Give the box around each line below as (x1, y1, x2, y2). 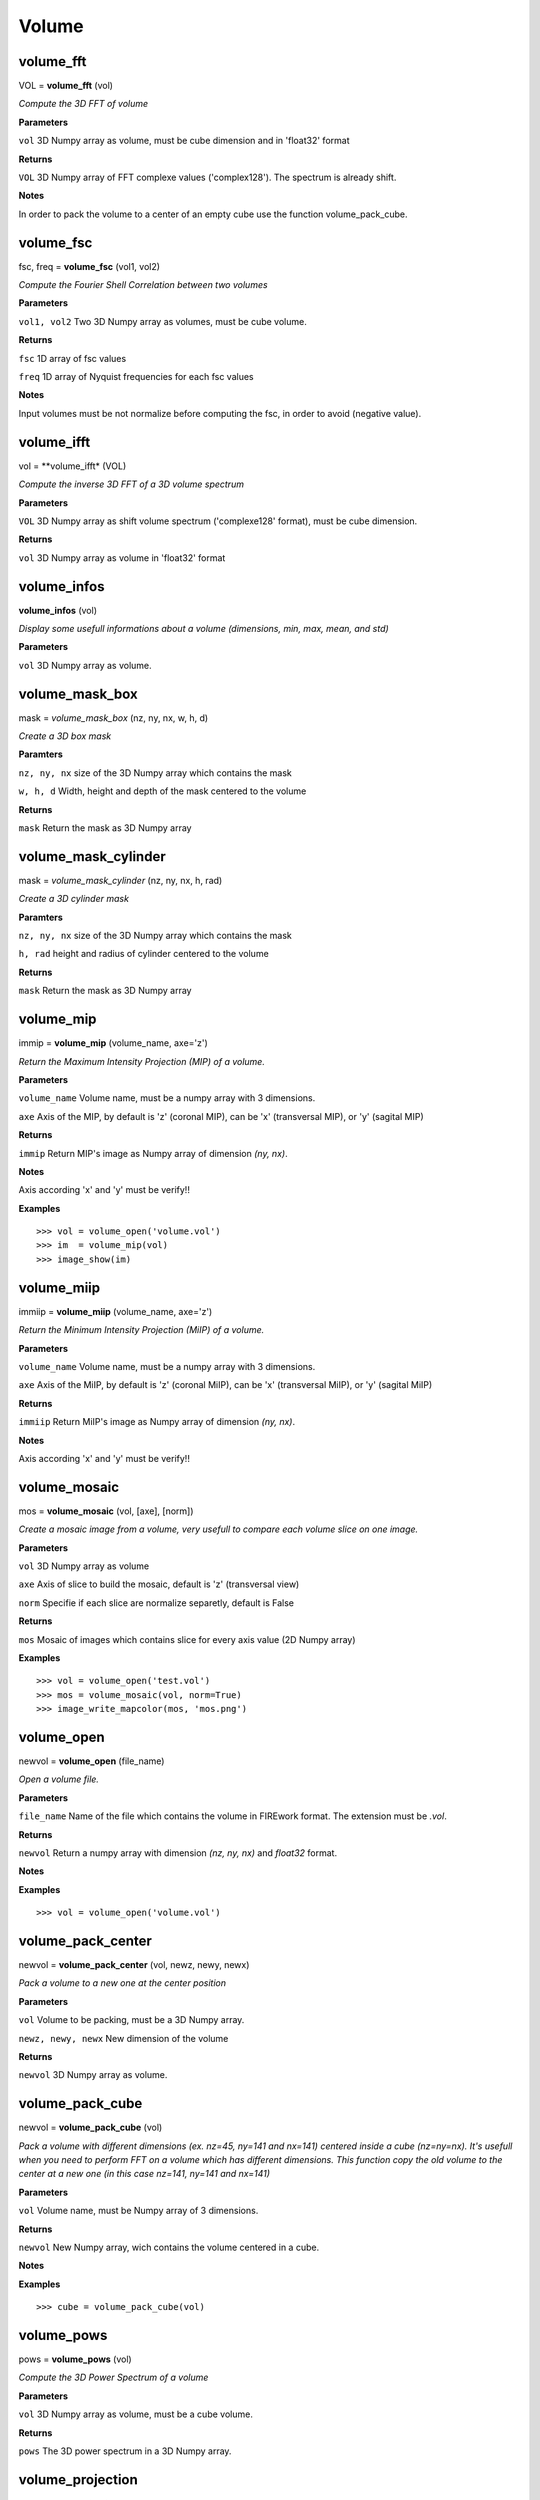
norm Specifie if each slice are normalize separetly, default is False (18, 1596, 295, 1609)
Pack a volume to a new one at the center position (18, 1977, 227, 1989)
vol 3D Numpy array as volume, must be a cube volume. (18, 2408, 254, 2420)
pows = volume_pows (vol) (18, 2353, 132, 2365)
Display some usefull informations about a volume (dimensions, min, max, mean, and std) (18, 622, 389, 634)
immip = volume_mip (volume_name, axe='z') (18, 1037, 209, 1049)
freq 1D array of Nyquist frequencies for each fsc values (18, 371, 254, 383)
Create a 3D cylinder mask (18, 893, 130, 905)
